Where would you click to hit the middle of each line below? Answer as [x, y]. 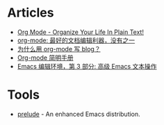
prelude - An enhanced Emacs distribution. [79, 114]
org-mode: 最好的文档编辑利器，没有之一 [76, 40]
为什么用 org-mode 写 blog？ [59, 49]
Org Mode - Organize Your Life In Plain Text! [81, 32]
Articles [31, 13]
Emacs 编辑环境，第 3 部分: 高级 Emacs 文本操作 [87, 66]
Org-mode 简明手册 [45, 58]
